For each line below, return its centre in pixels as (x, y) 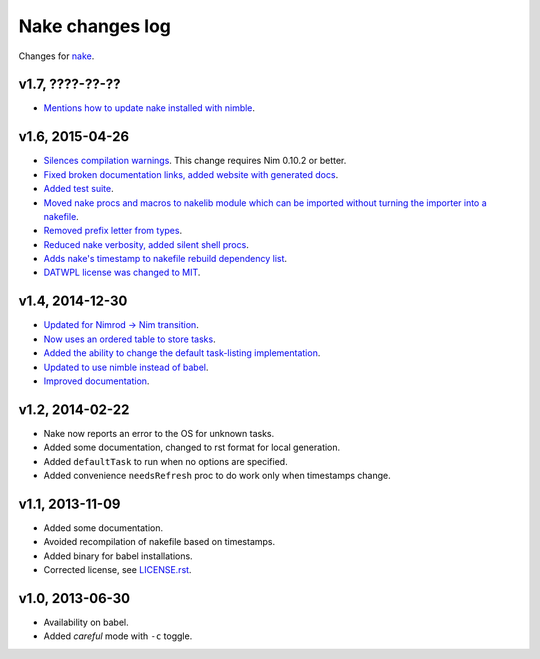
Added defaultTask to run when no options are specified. (166, 461)
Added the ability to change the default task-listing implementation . (182, 353)
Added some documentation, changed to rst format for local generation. (192, 447)
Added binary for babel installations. (118, 556)
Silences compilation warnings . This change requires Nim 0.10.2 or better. (195, 161)
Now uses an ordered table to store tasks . (129, 339)
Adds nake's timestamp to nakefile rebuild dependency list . (165, 259)
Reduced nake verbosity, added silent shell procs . (146, 244)
